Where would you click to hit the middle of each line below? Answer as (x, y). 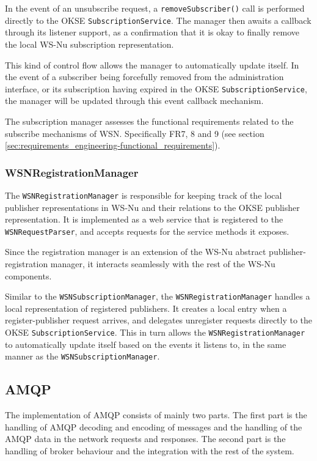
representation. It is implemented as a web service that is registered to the (144, 219)
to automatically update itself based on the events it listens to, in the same (146, 344)
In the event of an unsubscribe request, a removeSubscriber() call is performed (155, 8)
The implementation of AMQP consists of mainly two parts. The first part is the (156, 415)
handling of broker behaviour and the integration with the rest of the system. (150, 450)
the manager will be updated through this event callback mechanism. (134, 101)
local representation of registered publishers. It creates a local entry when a (146, 308)
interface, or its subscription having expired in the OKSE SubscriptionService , (156, 88)
